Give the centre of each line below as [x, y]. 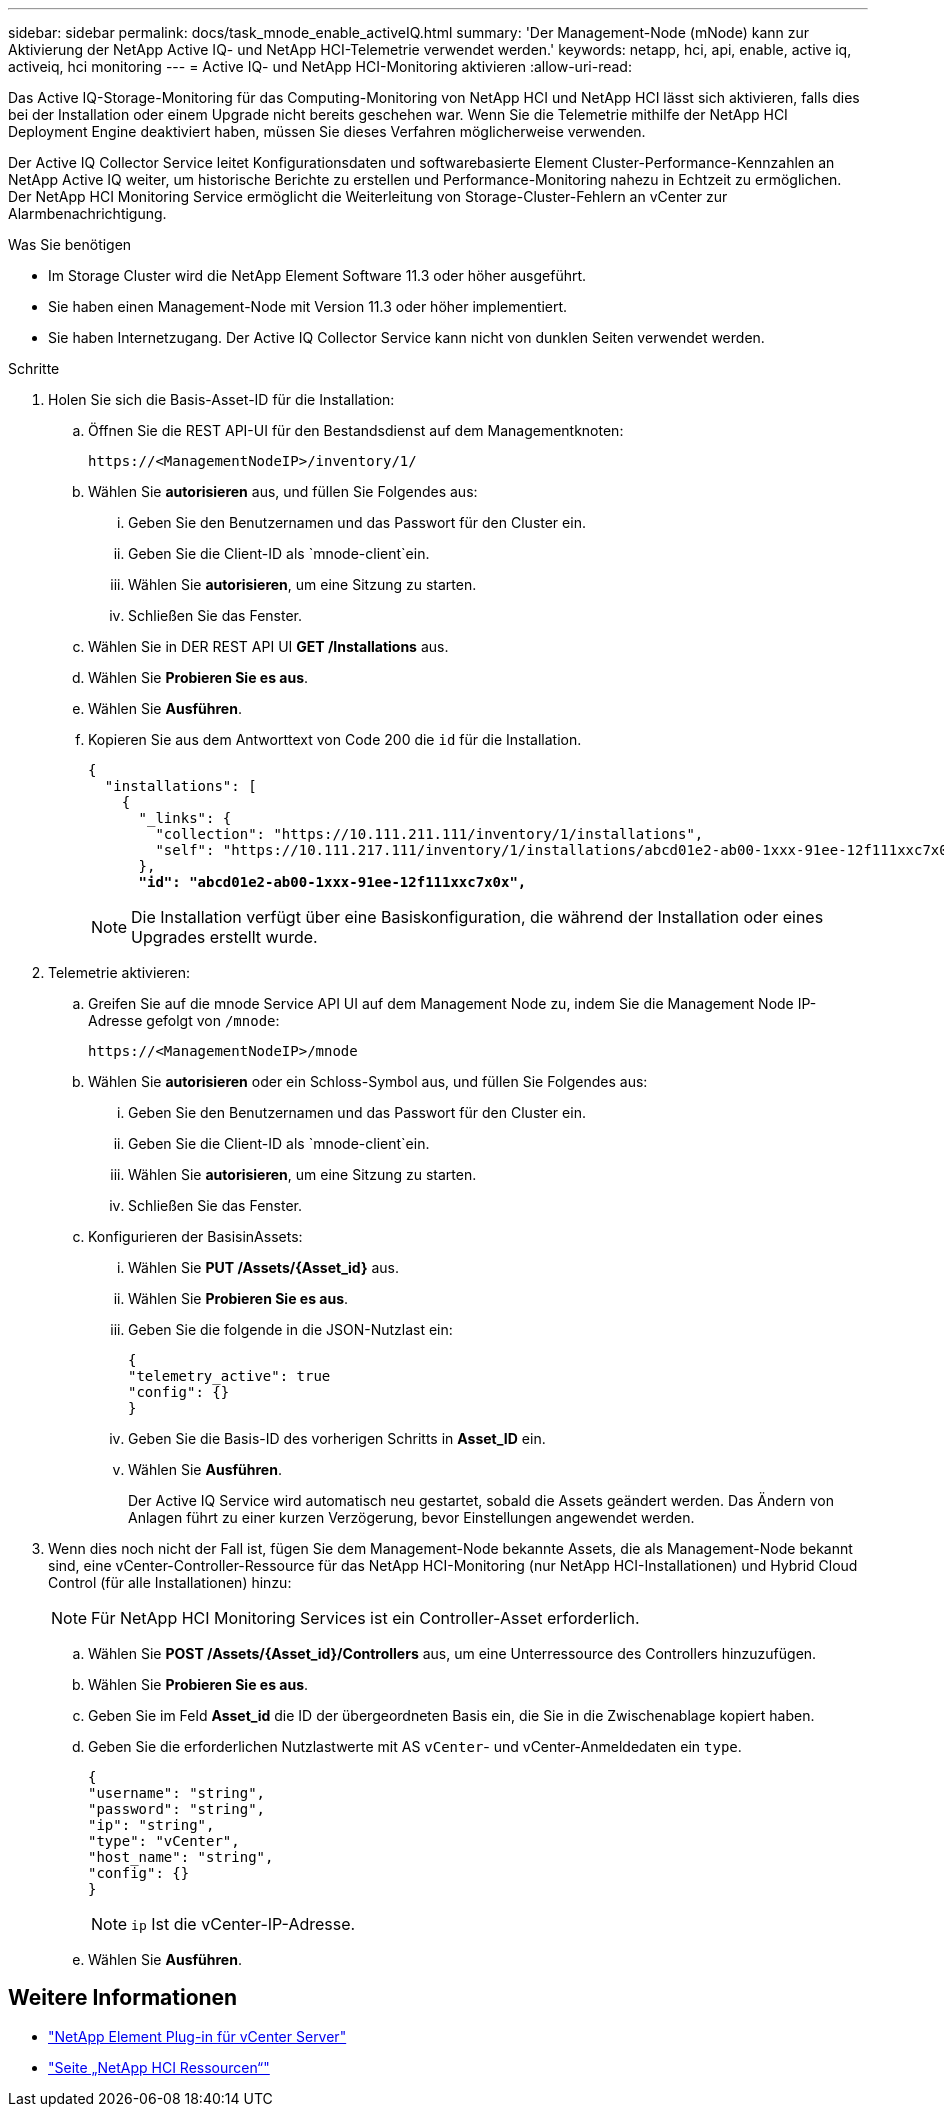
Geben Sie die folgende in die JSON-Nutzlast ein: [290, 1329]
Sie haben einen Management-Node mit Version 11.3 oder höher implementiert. [308, 306]
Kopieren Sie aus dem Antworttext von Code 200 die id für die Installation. [335, 739]
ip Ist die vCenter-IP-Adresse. [243, 1924]
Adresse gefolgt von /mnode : [184, 1020]
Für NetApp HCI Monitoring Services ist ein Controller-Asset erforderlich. [365, 1618]
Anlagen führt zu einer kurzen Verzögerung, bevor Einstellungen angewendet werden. [411, 1517]
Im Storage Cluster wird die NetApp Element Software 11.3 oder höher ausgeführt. [317, 275]
